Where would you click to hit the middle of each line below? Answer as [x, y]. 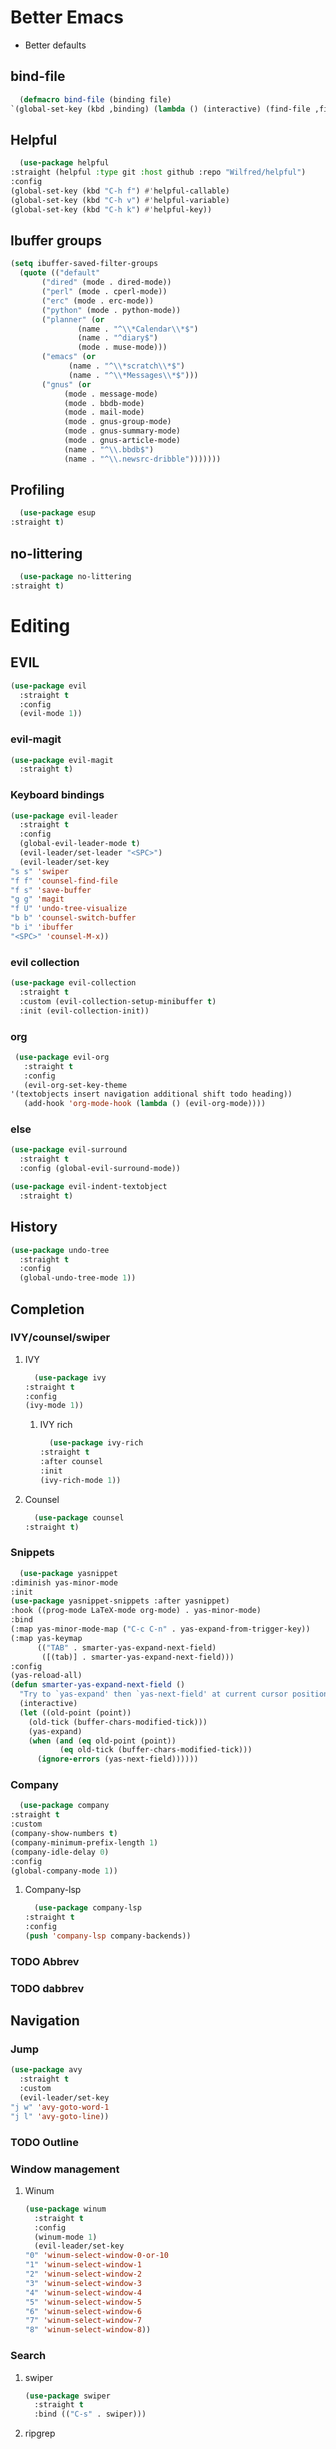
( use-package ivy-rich [96, 1443]
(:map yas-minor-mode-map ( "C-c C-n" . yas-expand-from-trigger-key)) [160, 1629]
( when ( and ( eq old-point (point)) [102, 1741]
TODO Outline [44, 2142]
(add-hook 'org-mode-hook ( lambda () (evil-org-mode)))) [145, 1104]
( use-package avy [46, 2070]
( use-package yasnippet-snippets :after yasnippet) [120, 1601]
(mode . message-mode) [111, 394]
